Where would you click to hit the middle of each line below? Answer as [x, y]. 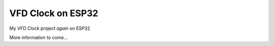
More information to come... [39, 37]
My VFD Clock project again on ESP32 [50, 28]
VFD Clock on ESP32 [54, 13]
